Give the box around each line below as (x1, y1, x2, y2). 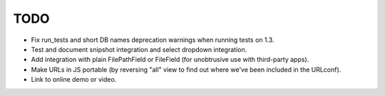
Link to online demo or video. (31, 75, 117, 84)
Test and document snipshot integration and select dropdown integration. (31, 45, 247, 53)
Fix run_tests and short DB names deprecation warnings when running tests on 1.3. (31, 36, 274, 44)
